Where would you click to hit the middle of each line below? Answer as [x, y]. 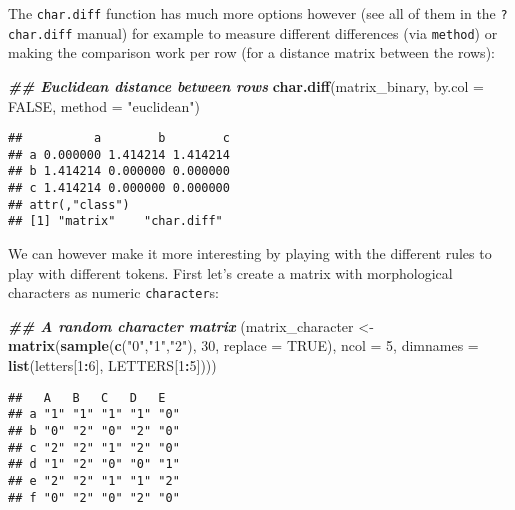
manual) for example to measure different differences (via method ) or [287, 32]
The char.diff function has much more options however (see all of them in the [252, 13]
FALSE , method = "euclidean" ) [104, 105]
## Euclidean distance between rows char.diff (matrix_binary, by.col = [246, 85]
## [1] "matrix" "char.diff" [115, 221]
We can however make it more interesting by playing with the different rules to [250, 253]
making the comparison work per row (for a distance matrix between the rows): [251, 52]
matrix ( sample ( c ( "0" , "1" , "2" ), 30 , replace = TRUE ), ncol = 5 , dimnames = [243, 345]
